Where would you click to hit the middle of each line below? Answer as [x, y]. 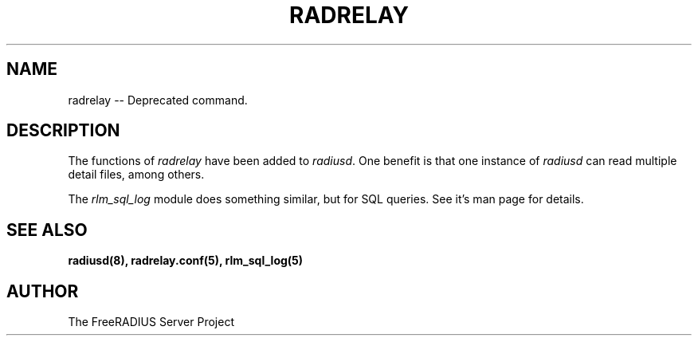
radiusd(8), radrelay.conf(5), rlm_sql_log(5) [186, 261]
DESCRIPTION [63, 131]
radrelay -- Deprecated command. [158, 100]
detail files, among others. [136, 175]
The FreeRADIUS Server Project [151, 322]
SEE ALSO [47, 230]
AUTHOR [43, 291]
